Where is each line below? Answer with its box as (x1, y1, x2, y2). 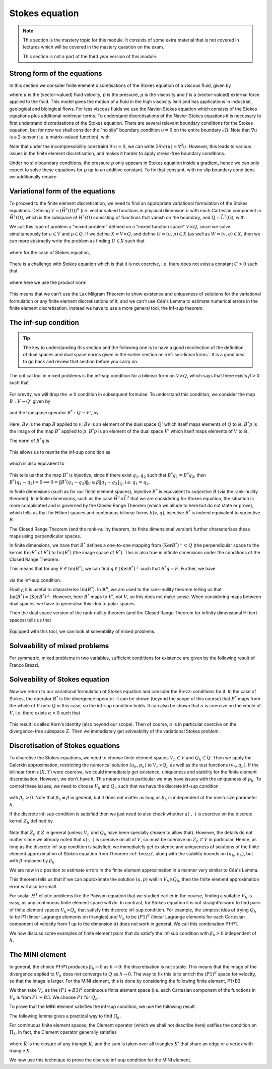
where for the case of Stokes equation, (9, 249, 90, 255)
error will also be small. (9, 883, 57, 889)
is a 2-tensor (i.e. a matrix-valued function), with (9, 134, 110, 140)
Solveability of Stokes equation (9, 675, 110, 684)
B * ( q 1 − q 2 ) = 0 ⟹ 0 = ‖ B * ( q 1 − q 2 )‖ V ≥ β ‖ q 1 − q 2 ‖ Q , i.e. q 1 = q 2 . (9, 478, 151, 486)
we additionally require (9, 174, 57, 180)
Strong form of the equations (9, 69, 102, 78)
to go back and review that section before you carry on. (23, 359, 139, 365)
